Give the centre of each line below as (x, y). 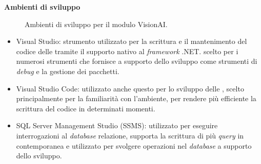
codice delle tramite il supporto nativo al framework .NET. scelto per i (127, 51)
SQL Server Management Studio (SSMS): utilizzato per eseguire (117, 125)
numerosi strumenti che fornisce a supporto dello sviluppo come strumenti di (137, 61)
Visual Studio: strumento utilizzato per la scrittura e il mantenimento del (132, 41)
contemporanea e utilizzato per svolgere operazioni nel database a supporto (134, 145)
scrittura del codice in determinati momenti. (86, 108)
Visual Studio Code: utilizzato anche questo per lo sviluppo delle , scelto (130, 88)
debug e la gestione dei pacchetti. (68, 71)
